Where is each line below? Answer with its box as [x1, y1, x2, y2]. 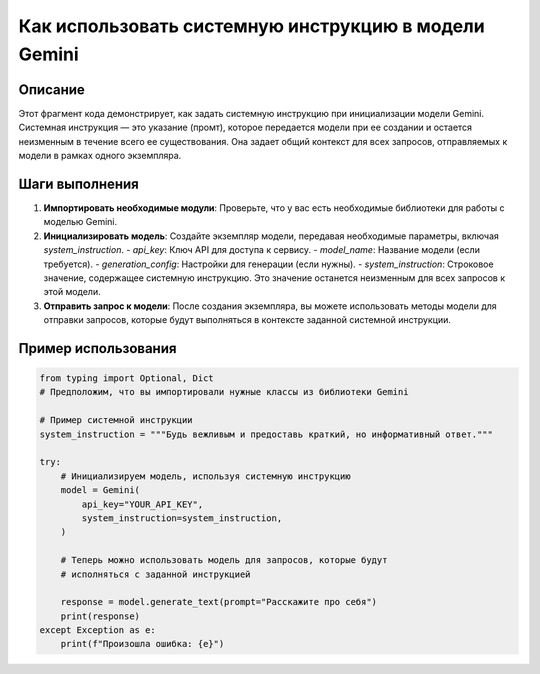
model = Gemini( [60, 485, 140, 496]
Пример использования [18, 340, 177, 357]
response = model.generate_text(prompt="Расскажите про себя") [60, 596, 378, 608]
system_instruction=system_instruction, [81, 512, 283, 524]
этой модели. [43, 286, 101, 298]
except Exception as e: [39, 625, 157, 636]
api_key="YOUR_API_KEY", [81, 498, 204, 510]
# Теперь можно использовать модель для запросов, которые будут [60, 555, 388, 566]
